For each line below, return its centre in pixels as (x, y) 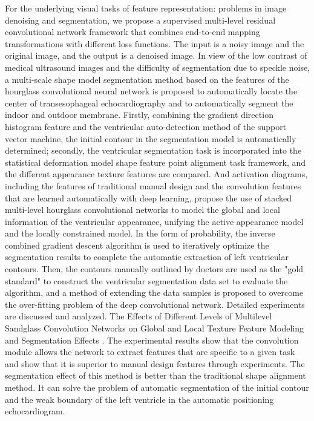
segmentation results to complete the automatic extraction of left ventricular (147, 257)
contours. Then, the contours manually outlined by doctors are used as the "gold (154, 269)
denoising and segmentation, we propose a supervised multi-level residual (140, 20)
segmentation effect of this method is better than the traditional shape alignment (155, 375)
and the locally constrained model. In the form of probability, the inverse (140, 233)
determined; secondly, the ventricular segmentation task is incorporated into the (153, 150)
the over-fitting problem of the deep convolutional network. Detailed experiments (155, 304)
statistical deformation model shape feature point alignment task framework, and (155, 162)
